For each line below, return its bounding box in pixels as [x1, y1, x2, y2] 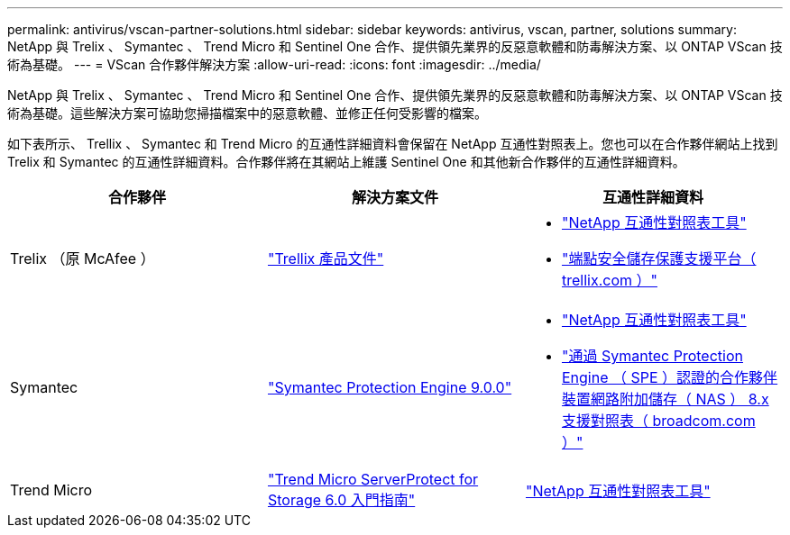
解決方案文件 [351, 188, 438, 206]
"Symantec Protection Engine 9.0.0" [267, 378, 512, 396]
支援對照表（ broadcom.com [561, 412, 756, 430]
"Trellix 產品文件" [267, 249, 384, 267]
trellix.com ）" [561, 271, 657, 289]
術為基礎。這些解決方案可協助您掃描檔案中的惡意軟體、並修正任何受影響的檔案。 [7, 105, 487, 121]
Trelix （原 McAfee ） [10, 249, 155, 267]
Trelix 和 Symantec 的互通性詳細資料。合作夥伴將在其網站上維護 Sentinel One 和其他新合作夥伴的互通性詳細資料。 [7, 154, 685, 169]
